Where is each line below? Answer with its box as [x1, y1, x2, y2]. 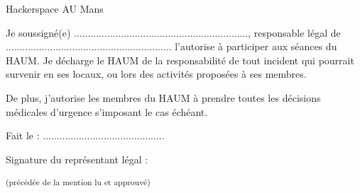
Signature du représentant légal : [6, 151, 148, 166]
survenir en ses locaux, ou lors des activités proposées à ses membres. [6, 66, 307, 81]
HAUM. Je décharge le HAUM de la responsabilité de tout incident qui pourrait [6, 52, 354, 67]
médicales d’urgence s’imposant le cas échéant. [6, 104, 208, 119]
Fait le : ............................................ [6, 128, 165, 143]
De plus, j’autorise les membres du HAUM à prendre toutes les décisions [6, 90, 321, 105]
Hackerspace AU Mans [6, 1, 104, 16]
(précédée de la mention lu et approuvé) [6, 176, 151, 188]
